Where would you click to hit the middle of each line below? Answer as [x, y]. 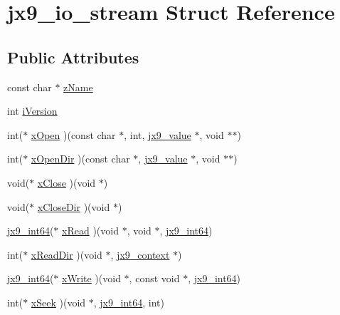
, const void [154, 278]
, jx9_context [140, 254]
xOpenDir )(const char [80, 159]
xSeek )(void [58, 302]
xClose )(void [67, 182]
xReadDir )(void [67, 254]
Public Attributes [73, 57]
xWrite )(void [91, 278]
